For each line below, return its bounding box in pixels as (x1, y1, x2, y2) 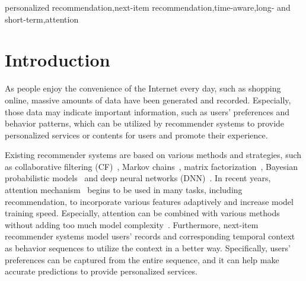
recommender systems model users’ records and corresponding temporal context (5, 230, 295, 242)
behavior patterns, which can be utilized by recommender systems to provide (5, 117, 285, 130)
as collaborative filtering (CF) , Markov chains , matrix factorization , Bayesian (5, 160, 298, 172)
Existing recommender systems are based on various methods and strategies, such (5, 149, 302, 161)
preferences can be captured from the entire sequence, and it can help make (5, 253, 279, 266)
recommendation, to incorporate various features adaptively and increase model (5, 195, 294, 207)
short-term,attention (5, 12, 79, 25)
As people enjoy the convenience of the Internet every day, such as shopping (5, 82, 281, 94)
